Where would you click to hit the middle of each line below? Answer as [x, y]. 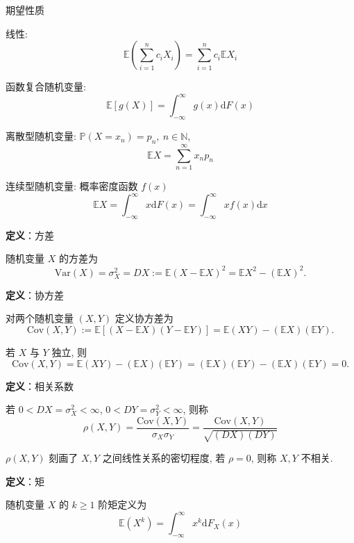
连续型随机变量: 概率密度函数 [72, 186]
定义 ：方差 [30, 235]
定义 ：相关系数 [40, 386]
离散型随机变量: [41, 136]
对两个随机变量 [40, 318]
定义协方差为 [144, 318]
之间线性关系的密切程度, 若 [164, 458]
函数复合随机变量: [46, 87]
